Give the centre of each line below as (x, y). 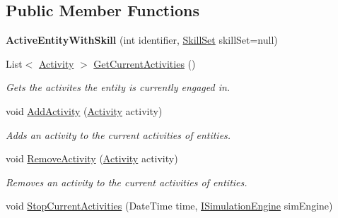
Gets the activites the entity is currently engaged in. (118, 87)
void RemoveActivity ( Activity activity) (92, 158)
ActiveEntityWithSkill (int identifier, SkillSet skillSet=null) (142, 40)
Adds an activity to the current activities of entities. (118, 134)
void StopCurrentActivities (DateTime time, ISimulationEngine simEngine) (169, 206)
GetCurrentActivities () (145, 63)
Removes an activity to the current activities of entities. (127, 182)
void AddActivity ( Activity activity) (84, 110)
